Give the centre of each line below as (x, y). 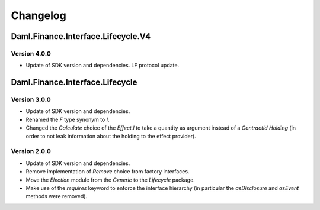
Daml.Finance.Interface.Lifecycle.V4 (81, 36)
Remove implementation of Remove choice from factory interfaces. (108, 172)
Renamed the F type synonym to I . (68, 119)
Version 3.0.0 (31, 99)
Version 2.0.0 (31, 151)
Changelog (39, 15)
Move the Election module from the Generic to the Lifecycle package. (110, 180)
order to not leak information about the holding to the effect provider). (111, 136)
